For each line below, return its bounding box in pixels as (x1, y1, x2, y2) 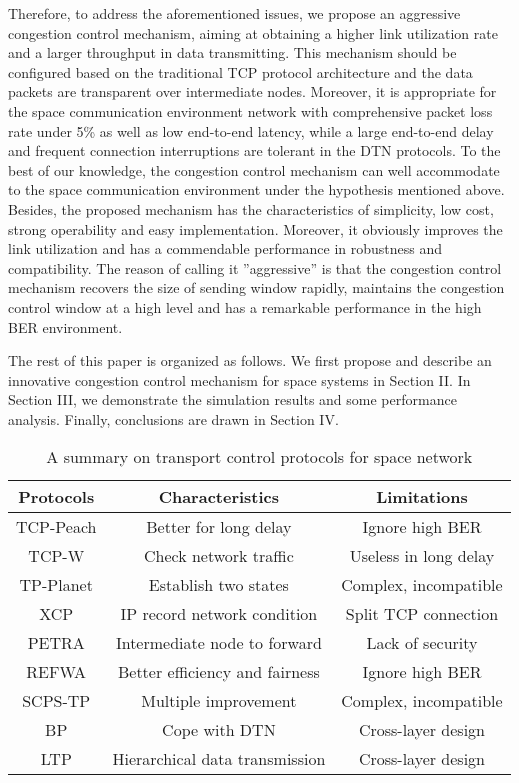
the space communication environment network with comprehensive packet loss (8, 100, 493, 121)
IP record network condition (120, 602, 318, 626)
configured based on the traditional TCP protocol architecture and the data (8, 61, 473, 82)
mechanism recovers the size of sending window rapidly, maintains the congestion (8, 277, 505, 298)
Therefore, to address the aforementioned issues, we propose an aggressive (8, 3, 461, 23)
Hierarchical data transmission (112, 747, 326, 771)
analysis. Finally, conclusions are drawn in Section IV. (8, 408, 339, 429)
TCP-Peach (16, 515, 97, 539)
